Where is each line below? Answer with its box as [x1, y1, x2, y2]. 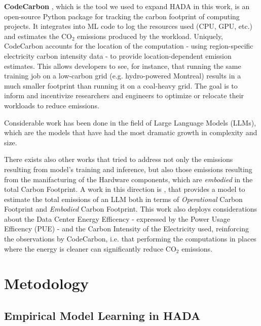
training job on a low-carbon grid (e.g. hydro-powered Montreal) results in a [4, 70, 241, 81]
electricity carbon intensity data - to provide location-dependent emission [4, 50, 232, 61]
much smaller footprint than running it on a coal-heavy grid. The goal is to [4, 80, 238, 91]
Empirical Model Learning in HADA [4, 308, 201, 323]
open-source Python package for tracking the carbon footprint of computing [4, 11, 240, 21]
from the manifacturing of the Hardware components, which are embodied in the [4, 174, 253, 184]
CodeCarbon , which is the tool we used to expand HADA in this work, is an [4, 1, 250, 11]
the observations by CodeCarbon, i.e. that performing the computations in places [4, 233, 256, 244]
